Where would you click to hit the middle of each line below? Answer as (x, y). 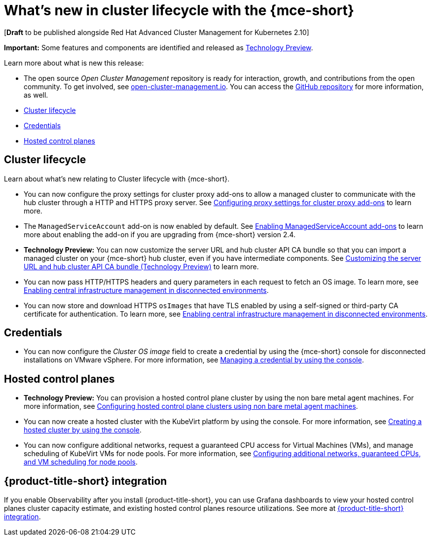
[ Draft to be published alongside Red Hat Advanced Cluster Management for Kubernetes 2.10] (157, 32)
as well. (36, 95)
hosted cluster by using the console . (83, 430)
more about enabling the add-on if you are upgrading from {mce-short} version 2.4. (160, 234)
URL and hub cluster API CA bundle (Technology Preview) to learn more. (141, 266)
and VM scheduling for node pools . (81, 462)
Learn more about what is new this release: (74, 63)
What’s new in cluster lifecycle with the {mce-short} (179, 10)
